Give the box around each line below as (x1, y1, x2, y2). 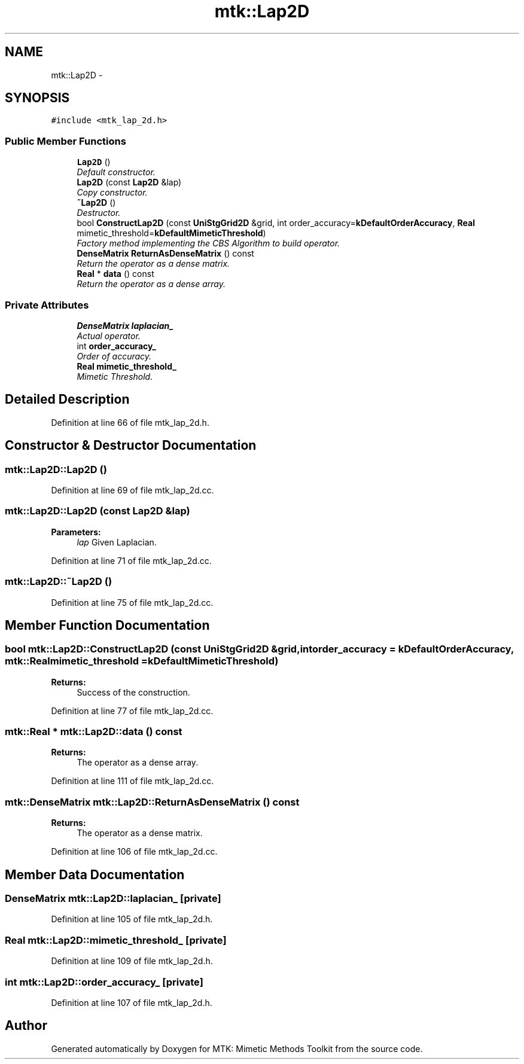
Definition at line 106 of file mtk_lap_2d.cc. (51, 846, 218, 857)
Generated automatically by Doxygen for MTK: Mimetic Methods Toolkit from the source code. (51, 1043, 423, 1054)
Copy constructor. (77, 187, 148, 198)
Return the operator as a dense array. (77, 279, 226, 289)
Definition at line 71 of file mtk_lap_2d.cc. (51, 555, 212, 566)
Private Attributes (5, 298, 89, 311)
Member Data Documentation (5, 867, 185, 882)
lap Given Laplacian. (77, 536, 157, 547)
